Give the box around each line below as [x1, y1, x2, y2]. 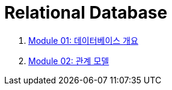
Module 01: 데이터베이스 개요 [28, 35, 138, 46]
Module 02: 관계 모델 [28, 55, 109, 66]
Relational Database [4, 2, 168, 23]
